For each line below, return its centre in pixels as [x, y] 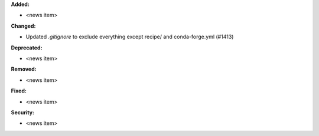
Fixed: [19, 91]
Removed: [24, 69]
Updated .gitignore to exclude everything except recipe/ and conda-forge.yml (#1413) [130, 37]
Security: [23, 112]
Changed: [23, 26]
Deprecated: [27, 48]
